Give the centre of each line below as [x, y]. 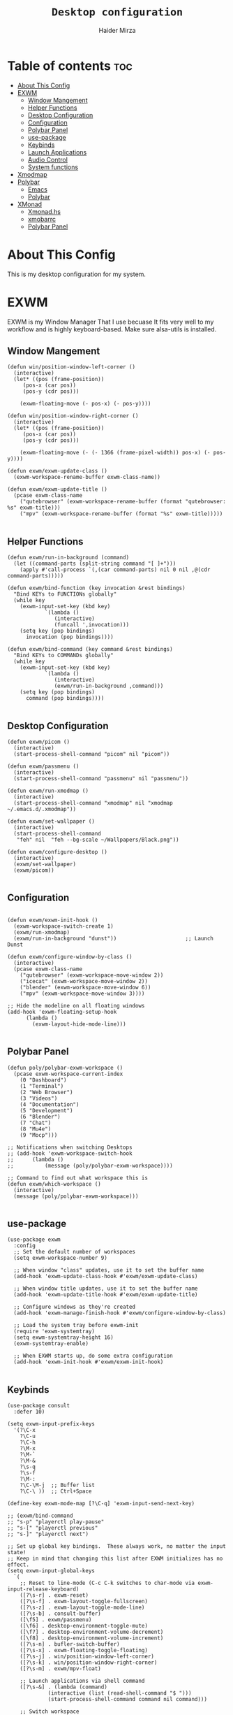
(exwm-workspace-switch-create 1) [63, 926]
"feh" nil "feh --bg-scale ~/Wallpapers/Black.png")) [98, 840]
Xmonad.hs [44, 211]
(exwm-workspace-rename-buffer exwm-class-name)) [87, 478]
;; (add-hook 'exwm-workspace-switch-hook [70, 1153]
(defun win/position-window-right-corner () [73, 416]
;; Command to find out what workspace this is [78, 1178]
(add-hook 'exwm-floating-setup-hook [62, 1012]
